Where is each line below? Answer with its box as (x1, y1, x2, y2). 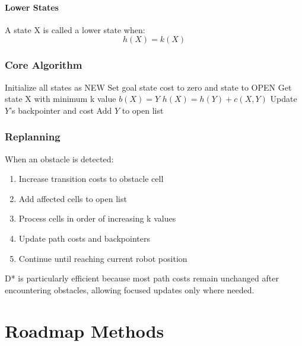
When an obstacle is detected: (5, 152, 114, 165)
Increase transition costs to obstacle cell (18, 172, 164, 185)
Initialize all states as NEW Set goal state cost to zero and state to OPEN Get (5, 81, 292, 93)
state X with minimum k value (5, 92, 116, 105)
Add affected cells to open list (18, 192, 127, 204)
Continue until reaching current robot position (18, 252, 187, 264)
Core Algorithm (5, 57, 82, 72)
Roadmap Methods (5, 318, 164, 342)
